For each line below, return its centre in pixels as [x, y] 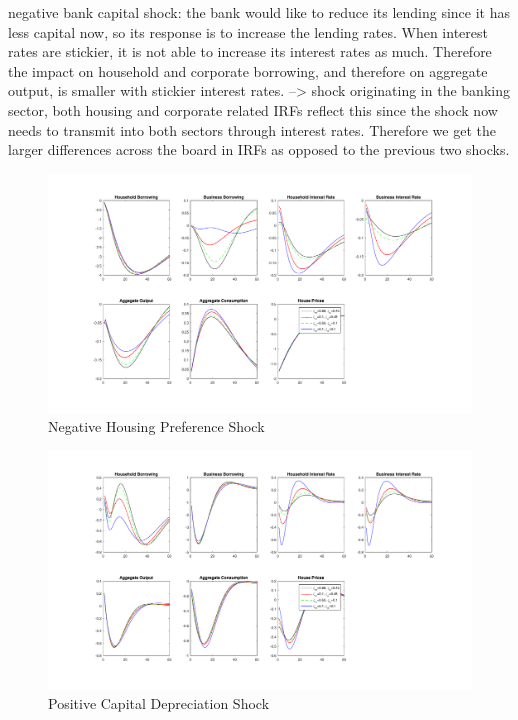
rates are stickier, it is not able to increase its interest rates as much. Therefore [250, 51]
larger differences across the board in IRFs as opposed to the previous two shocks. [259, 149]
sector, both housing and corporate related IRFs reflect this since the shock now [253, 109]
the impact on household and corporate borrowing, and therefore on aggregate [248, 70]
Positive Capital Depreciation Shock [159, 703]
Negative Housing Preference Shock [156, 426]
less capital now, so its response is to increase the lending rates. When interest [248, 31]
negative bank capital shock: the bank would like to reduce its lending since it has [259, 12]
